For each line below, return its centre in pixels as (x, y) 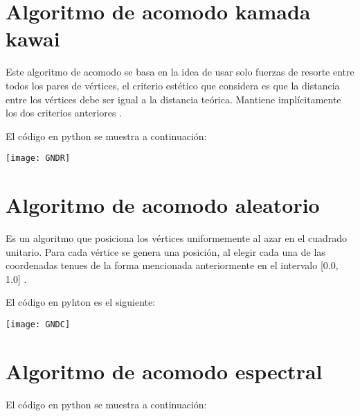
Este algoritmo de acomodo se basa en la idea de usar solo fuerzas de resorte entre (180, 72)
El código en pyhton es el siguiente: (81, 302)
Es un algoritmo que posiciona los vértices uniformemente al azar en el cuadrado (177, 238)
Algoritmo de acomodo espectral (164, 371)
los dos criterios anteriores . (64, 113)
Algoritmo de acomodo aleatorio (163, 205)
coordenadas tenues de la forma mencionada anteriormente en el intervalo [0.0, (172, 265)
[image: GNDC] (38, 325)
